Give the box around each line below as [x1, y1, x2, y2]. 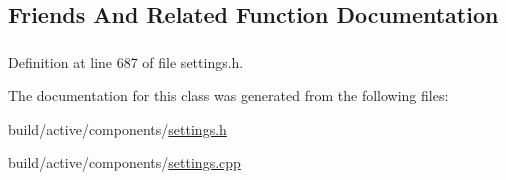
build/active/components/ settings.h [8, 118, 227, 139]
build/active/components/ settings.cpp [8, 152, 241, 173]
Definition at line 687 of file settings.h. [8, 51, 244, 72]
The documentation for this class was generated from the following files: [8, 85, 449, 106]
